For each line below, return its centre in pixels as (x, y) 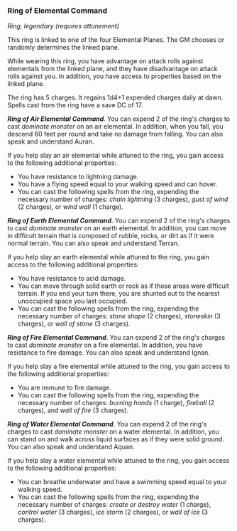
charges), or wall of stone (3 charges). (74, 324)
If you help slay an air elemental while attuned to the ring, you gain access (116, 156)
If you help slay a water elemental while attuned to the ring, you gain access (118, 461)
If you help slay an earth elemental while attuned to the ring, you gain (108, 257)
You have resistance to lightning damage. (78, 177)
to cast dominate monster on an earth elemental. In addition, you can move (117, 228)
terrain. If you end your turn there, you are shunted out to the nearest (118, 294)
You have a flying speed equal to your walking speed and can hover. (117, 184)
